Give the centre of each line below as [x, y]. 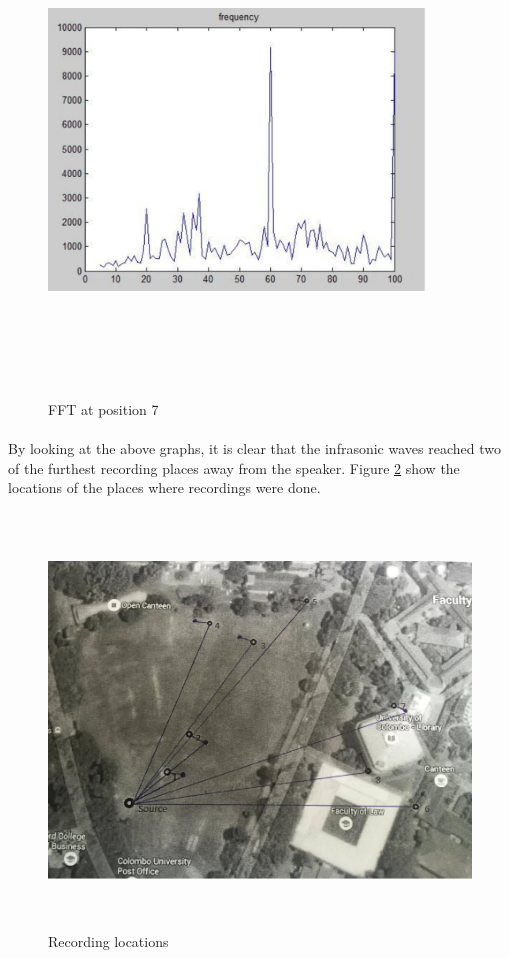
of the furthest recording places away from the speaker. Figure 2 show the [234, 467]
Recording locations [108, 941]
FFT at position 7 [103, 408]
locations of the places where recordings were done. [164, 487]
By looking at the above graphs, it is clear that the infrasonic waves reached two [254, 448]
